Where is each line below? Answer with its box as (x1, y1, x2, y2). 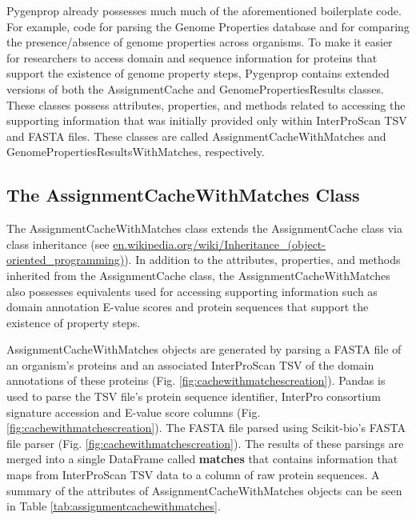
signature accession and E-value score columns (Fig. (6, 403, 261, 420)
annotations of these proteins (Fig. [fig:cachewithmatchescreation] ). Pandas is (6, 372, 386, 389)
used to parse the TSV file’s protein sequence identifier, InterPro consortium (6, 388, 381, 405)
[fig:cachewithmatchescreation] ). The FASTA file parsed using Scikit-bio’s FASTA (6, 419, 406, 436)
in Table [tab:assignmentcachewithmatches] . (6, 498, 221, 514)
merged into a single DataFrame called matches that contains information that (6, 450, 398, 467)
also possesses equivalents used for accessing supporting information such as (6, 282, 378, 299)
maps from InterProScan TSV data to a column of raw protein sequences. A (6, 466, 380, 483)
